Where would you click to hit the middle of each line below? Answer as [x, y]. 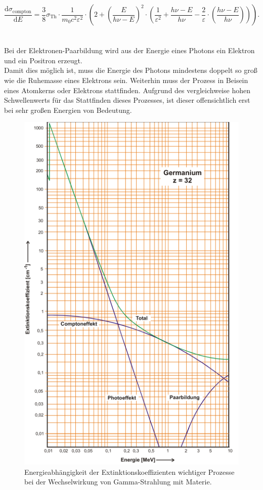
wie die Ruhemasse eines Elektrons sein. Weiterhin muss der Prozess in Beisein [126, 80]
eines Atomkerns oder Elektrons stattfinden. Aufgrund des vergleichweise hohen [127, 90]
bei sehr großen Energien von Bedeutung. [68, 110]
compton [22, 11]
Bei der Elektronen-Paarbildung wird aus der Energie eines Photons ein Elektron [129, 50]
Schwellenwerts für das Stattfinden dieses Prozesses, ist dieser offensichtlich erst [127, 100]
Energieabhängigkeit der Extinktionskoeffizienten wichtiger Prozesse [129, 472]
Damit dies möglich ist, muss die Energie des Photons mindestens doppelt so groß [131, 70]
